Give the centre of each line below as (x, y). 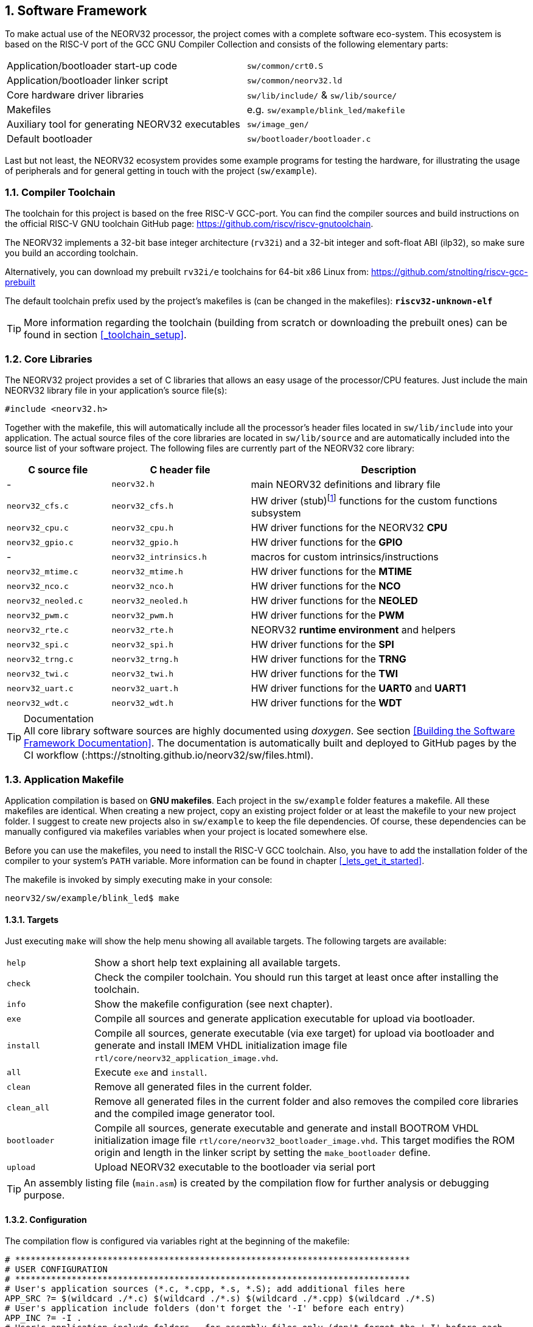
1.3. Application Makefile (64, 779)
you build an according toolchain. (71, 253)
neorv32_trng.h (145, 659)
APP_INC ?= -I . (44, 1318)
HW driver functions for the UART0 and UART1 (358, 688)
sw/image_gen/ (278, 124)
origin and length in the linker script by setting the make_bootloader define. (263, 1153)
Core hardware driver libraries (75, 95)
